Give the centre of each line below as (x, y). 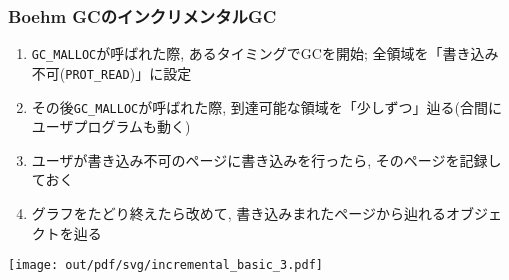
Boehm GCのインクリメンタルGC (142, 15)
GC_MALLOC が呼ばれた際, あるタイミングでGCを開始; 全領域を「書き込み (265, 53)
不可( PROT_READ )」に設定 (111, 72)
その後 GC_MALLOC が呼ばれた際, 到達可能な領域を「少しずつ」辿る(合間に (266, 106)
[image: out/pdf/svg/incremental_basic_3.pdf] (165, 265)
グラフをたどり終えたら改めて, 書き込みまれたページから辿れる (239, 212)
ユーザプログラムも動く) (111, 126)
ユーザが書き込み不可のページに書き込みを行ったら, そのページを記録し (266, 159)
